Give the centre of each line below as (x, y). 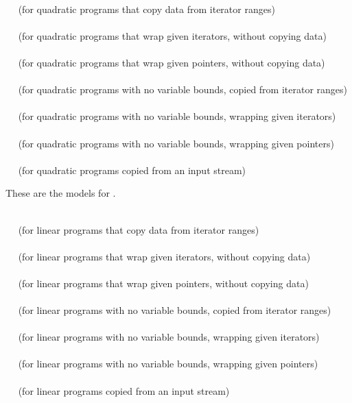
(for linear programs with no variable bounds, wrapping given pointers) (168, 364)
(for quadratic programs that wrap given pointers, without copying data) (172, 62)
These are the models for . (61, 193)
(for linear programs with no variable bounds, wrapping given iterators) (169, 337)
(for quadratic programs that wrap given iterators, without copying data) (172, 35)
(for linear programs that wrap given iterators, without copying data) (164, 256)
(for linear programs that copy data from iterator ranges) (139, 229)
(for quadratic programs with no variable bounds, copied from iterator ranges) (183, 89)
